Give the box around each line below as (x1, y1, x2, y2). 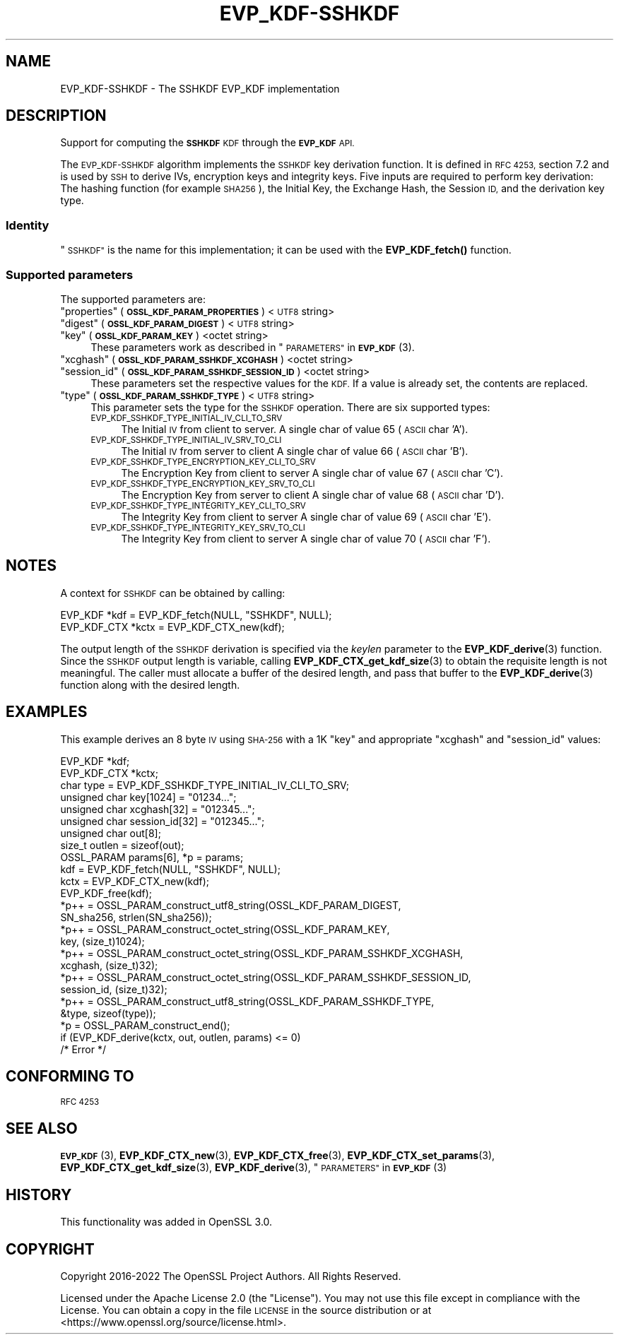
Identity (6, 218, 49, 232)
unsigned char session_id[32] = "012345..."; (60, 814, 265, 827)
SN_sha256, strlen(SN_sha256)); (60, 911, 212, 923)
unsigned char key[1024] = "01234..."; (60, 790, 237, 803)
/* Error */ (60, 1043, 106, 1055)
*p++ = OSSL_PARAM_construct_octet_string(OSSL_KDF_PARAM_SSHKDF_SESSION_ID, (60, 971, 471, 983)
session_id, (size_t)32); (60, 983, 167, 995)
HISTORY (6, 1185, 72, 1204)
